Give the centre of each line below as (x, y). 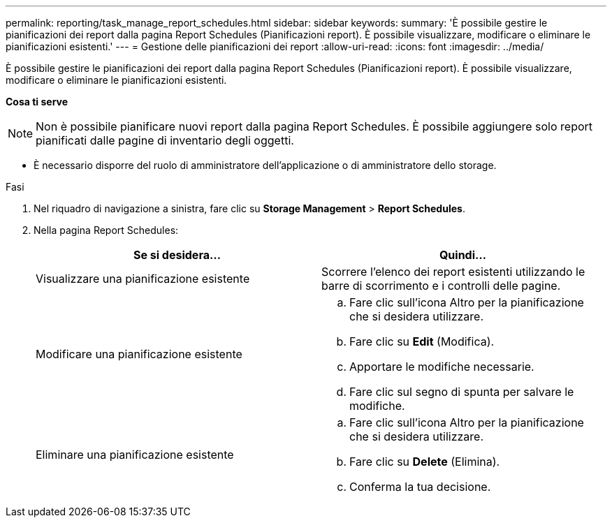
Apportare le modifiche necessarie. (442, 367)
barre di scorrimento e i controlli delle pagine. (441, 286)
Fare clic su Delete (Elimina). (425, 462)
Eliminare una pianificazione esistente (135, 455)
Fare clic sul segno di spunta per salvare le (462, 392)
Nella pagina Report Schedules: (106, 230)
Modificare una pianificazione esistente (139, 354)
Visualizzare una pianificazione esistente (143, 279)
